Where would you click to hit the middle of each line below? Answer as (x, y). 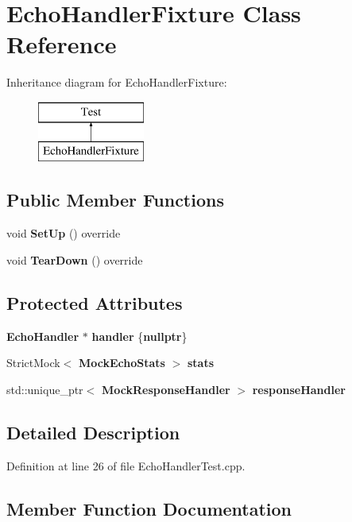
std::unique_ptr (45, 389)
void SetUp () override (64, 233)
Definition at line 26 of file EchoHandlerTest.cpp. (126, 465)
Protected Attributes (95, 302)
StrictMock (33, 363)
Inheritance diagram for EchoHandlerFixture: (117, 82)
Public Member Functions (115, 200)
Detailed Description (93, 432)
